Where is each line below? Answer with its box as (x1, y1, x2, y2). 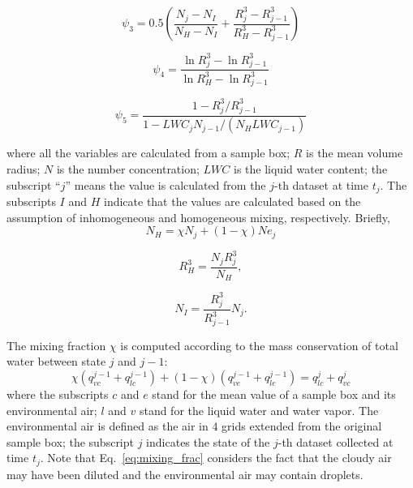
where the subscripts (6, 385, 109, 402)
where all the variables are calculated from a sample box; (6, 144, 290, 161)
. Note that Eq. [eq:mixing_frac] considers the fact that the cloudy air (40, 449, 392, 466)
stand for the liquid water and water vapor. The (139, 401, 379, 418)
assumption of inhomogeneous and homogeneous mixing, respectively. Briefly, (6, 208, 390, 225)
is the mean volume (306, 144, 403, 161)
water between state (6, 353, 106, 370)
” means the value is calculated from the (65, 176, 266, 193)
